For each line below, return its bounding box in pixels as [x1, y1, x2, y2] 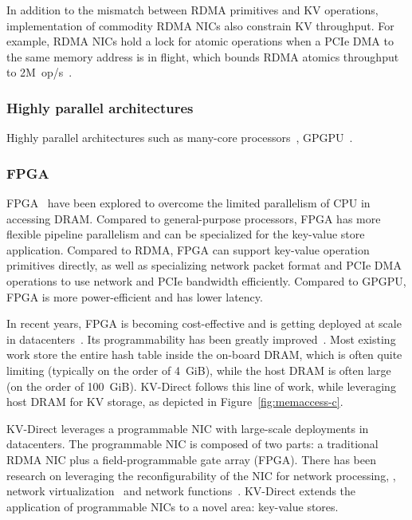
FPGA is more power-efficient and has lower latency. [6, 288, 263, 305]
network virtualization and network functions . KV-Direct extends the [6, 483, 356, 499]
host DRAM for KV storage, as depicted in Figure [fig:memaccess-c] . [6, 393, 343, 410]
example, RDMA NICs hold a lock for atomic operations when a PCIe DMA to [6, 33, 394, 49]
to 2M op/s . [6, 64, 73, 81]
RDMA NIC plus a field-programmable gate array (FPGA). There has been [6, 451, 377, 467]
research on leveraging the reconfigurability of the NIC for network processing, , [6, 467, 396, 483]
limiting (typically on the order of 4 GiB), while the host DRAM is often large [6, 361, 391, 378]
